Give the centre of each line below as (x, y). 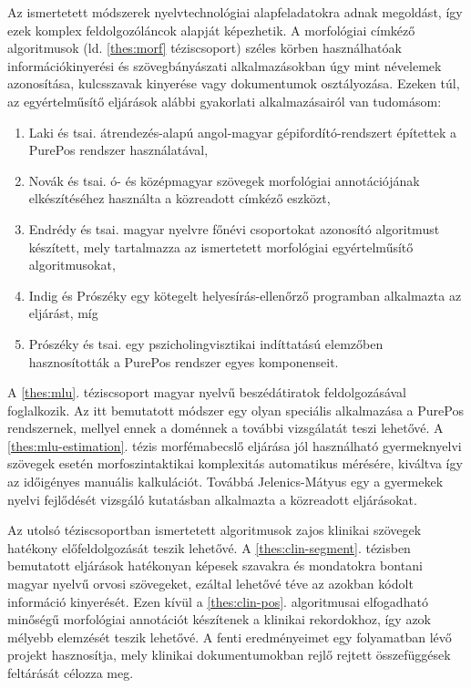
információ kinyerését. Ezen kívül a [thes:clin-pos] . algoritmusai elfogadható (218, 601)
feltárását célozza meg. (71, 673)
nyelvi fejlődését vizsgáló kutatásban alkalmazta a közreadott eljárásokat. (212, 499)
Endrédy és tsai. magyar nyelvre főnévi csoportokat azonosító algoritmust (234, 228)
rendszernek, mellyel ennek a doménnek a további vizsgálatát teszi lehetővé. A (225, 428)
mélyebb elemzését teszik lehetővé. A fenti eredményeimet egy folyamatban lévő (230, 637)
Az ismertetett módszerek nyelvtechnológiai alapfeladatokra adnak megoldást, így (235, 12)
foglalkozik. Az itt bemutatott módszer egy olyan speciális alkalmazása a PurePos (235, 410)
